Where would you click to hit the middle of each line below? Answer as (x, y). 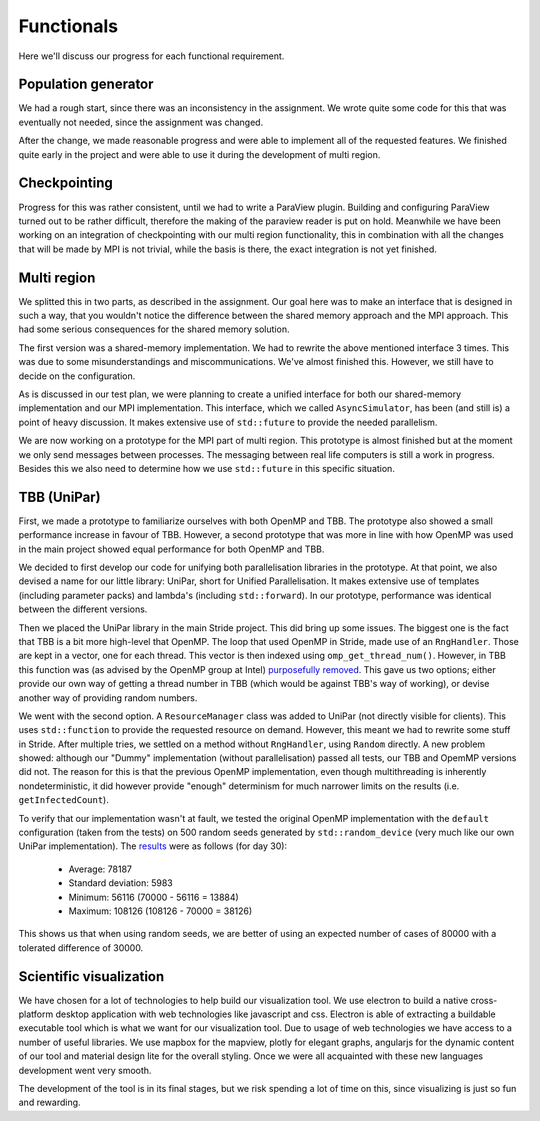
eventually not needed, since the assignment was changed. (141, 122)
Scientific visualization (91, 976)
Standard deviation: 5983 (121, 883)
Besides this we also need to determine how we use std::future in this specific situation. (206, 468)
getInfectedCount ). (63, 800)
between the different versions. (83, 609)
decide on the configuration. (77, 376)
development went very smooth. (85, 1070)
